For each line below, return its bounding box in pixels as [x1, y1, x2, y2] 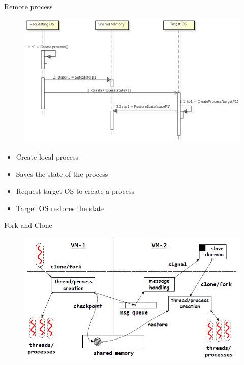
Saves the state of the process [16, 168, 108, 179]
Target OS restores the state [16, 202, 105, 213]
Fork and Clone [4, 220, 52, 230]
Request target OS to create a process [16, 186, 135, 196]
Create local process [16, 151, 79, 162]
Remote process [4, 1, 53, 11]
